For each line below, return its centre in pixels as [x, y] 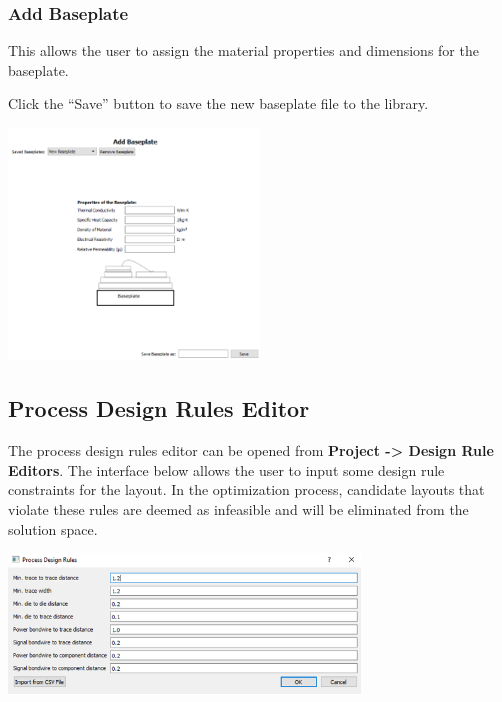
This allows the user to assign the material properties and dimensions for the [243, 50]
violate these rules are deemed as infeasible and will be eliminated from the [238, 508]
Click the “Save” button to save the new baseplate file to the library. [218, 103]
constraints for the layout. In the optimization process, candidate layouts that [246, 489]
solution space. [53, 528]
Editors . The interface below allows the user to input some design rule [226, 469]
